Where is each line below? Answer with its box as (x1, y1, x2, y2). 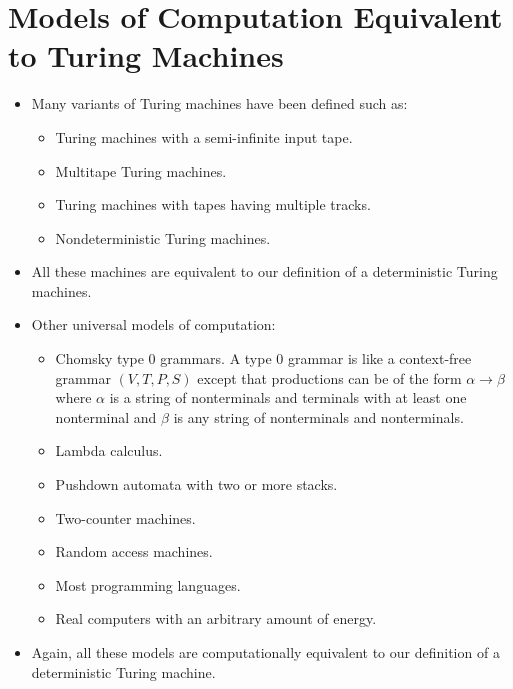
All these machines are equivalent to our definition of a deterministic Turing (31, 261, 498, 282)
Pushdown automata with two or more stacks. (55, 474, 338, 495)
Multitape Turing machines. (55, 160, 227, 181)
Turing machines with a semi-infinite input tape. (55, 126, 353, 147)
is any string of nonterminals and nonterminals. (173, 406, 464, 427)
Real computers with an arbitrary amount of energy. (55, 608, 377, 629)
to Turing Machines (8, 35, 284, 76)
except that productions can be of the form (197, 367, 462, 388)
